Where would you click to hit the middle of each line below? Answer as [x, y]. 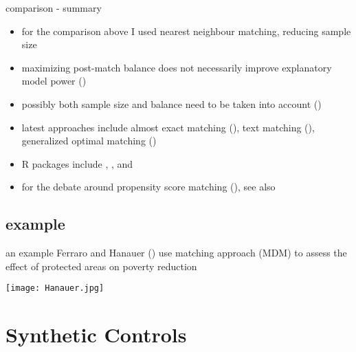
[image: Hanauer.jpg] [55, 288]
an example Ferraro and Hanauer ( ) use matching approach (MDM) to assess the [176, 253]
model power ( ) [54, 81]
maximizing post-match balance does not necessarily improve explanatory [177, 67]
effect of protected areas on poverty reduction [101, 266]
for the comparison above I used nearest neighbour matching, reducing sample [186, 31]
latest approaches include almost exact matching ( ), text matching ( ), [168, 127]
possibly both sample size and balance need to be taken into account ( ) [171, 103]
